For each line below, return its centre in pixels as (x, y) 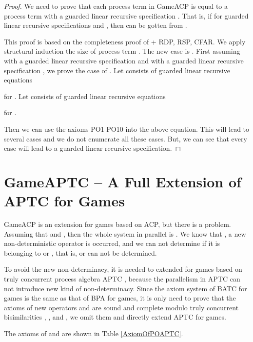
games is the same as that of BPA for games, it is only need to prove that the (120, 298)
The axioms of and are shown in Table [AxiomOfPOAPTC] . (94, 333)
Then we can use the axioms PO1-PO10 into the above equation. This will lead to (127, 129)
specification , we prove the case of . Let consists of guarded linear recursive (117, 70)
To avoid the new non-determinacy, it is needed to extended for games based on (123, 269)
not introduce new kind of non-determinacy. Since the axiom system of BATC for (126, 288)
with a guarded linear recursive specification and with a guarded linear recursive (124, 60)
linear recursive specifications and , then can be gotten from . (96, 25)
